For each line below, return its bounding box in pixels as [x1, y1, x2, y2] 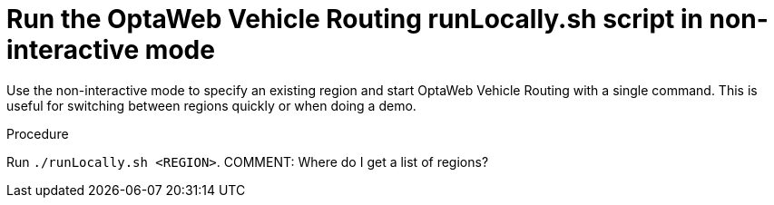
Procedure [6, 125, 69, 142]
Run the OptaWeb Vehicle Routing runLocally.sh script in [6, 4, 703, 34]
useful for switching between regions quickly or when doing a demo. [6, 97, 416, 113]
